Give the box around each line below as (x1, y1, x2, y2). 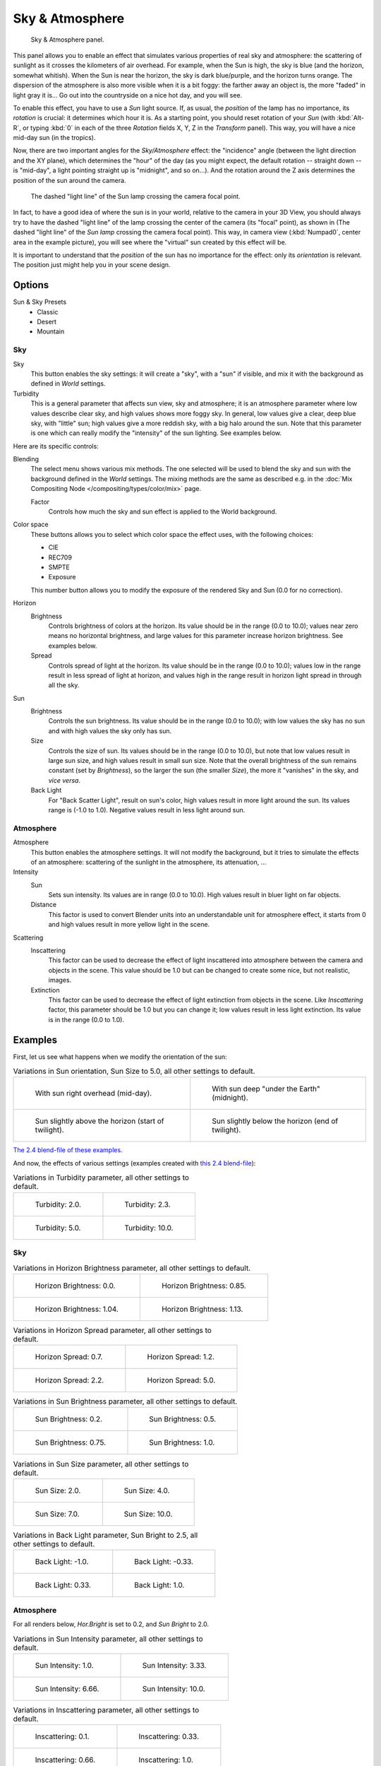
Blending (13, 455, 39, 463)
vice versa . (48, 776, 81, 784)
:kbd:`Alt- (336, 114, 365, 122)
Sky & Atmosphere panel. (30, 35, 105, 44)
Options (13, 279, 49, 291)
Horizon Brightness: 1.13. (161, 1304, 243, 1314)
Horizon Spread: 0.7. (35, 1352, 103, 1362)
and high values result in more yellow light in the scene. (48, 920, 210, 929)
